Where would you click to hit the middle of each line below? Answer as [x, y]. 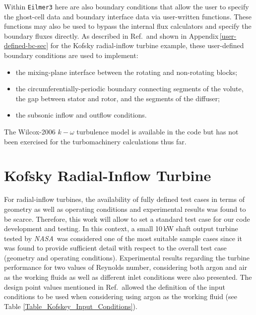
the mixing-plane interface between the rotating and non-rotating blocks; [127, 72]
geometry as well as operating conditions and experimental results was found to [125, 209]
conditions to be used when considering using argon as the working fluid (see [121, 296]
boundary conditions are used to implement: [71, 55]
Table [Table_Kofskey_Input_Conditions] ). [71, 306]
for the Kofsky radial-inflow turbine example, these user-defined [147, 45]
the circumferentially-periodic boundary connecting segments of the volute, [129, 89]
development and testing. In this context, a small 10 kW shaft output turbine [121, 228]
